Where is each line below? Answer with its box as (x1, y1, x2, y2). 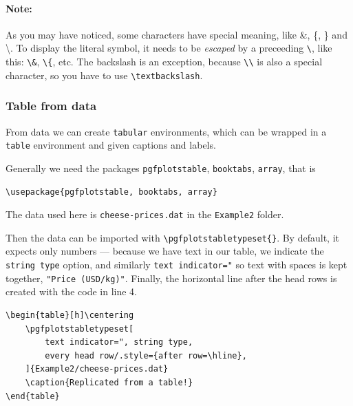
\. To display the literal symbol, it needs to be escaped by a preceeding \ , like (6, 41, 332, 55)
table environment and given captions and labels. (6, 138, 216, 152)
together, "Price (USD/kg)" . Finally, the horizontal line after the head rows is (6, 270, 337, 285)
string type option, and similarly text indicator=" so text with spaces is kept (6, 257, 347, 272)
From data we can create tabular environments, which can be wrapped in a (6, 124, 327, 138)
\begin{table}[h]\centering (6, 310, 134, 320)
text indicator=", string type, (45, 337, 193, 348)
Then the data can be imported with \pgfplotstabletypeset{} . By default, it (6, 230, 339, 244)
